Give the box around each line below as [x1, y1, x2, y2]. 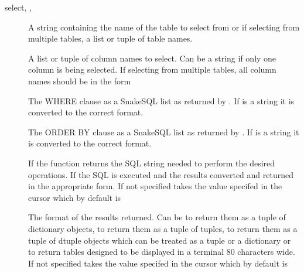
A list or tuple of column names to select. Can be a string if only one [28, 52, 276, 64]
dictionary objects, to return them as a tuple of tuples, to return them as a [28, 222, 298, 234]
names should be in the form [28, 74, 131, 87]
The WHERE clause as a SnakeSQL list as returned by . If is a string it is [28, 94, 295, 107]
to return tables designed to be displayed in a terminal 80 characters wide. [28, 245, 295, 258]
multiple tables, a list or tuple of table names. [28, 32, 193, 45]
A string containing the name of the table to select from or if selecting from [28, 21, 300, 33]
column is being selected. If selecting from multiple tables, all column [28, 63, 276, 76]
